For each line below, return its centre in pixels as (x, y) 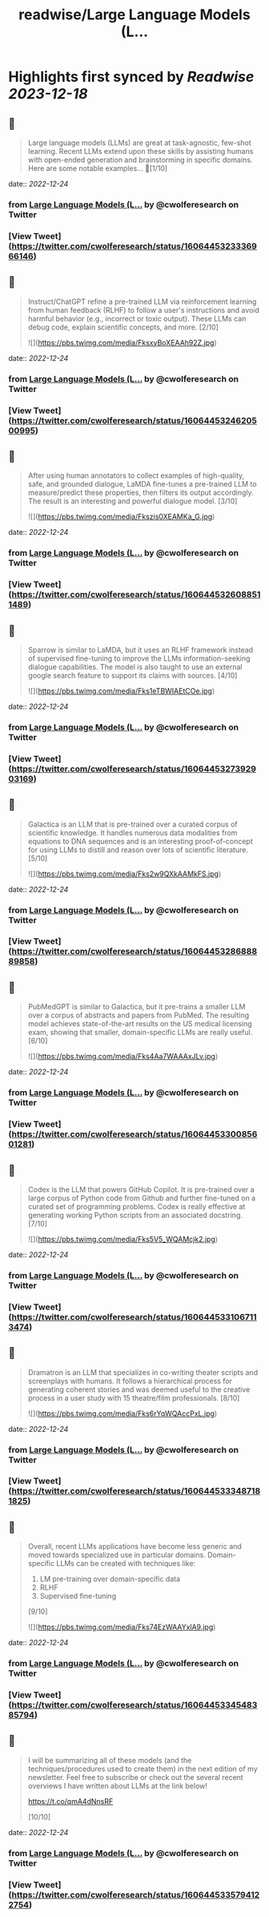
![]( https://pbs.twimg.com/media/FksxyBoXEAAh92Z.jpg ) (122, 342)
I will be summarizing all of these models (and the (110, 1760)
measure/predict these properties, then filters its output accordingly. (141, 493)
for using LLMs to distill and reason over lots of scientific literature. (138, 849)
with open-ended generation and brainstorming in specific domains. (140, 160)
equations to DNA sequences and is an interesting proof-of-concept (141, 841)
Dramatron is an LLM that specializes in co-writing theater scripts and (143, 1372)
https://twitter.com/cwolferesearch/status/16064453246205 (134, 420)
